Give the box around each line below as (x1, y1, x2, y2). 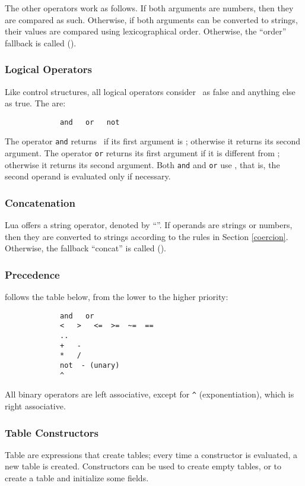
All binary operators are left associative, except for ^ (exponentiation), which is (5, 388, 294, 400)
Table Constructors (5, 425, 99, 440)
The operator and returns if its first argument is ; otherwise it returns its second (5, 135, 301, 147)
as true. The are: (5, 97, 66, 109)
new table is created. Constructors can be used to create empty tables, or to (5, 460, 282, 472)
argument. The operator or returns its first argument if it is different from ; (5, 147, 280, 159)
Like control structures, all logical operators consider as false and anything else (5, 85, 296, 97)
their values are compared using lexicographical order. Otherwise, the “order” (5, 25, 287, 37)
